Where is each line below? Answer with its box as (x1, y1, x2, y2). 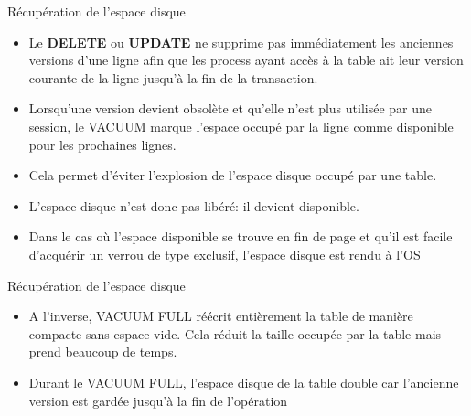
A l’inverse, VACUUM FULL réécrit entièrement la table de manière (28, 306, 413, 325)
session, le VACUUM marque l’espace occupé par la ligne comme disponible (28, 116, 454, 135)
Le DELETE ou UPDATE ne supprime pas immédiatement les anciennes (28, 32, 454, 51)
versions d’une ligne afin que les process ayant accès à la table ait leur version (28, 50, 464, 69)
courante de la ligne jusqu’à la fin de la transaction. (28, 68, 318, 87)
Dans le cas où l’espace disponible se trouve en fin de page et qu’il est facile (28, 227, 453, 246)
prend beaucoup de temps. (28, 342, 177, 361)
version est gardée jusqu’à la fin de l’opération (28, 390, 288, 410)
